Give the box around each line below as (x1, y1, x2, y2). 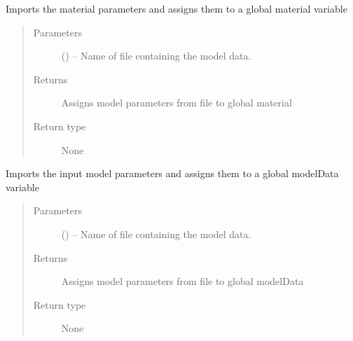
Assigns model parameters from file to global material (61, 95, 292, 110)
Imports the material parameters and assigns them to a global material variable (6, 1, 347, 15)
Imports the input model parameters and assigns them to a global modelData (6, 166, 339, 181)
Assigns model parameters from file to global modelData (61, 274, 304, 288)
